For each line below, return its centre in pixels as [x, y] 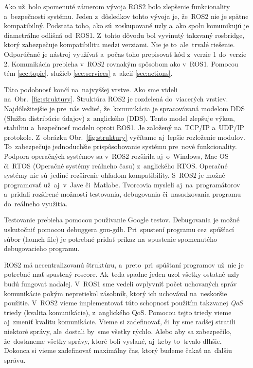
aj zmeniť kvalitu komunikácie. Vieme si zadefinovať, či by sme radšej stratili [120, 322]
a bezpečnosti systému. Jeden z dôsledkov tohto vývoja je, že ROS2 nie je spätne [126, 16]
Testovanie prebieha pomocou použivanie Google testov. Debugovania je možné [122, 220]
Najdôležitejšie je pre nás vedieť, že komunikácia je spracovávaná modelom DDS [124, 108]
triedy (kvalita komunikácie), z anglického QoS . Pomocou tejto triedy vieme [118, 312]
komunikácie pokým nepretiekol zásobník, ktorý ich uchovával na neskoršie [116, 293]
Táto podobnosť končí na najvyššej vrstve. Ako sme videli [91, 89]
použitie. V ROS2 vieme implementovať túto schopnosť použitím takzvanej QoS [124, 303]
